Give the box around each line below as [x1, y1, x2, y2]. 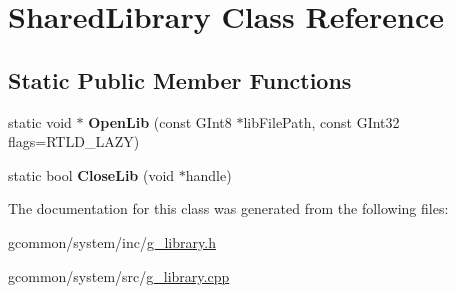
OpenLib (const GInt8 [88, 111, 232, 132]
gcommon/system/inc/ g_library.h [8, 231, 216, 252]
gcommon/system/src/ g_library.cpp [8, 265, 230, 286]
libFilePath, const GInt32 [243, 111, 400, 132]
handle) [185, 164, 232, 185]
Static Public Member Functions [8, 64, 352, 95]
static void [8, 111, 72, 132]
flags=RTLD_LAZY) [8, 131, 140, 152]
